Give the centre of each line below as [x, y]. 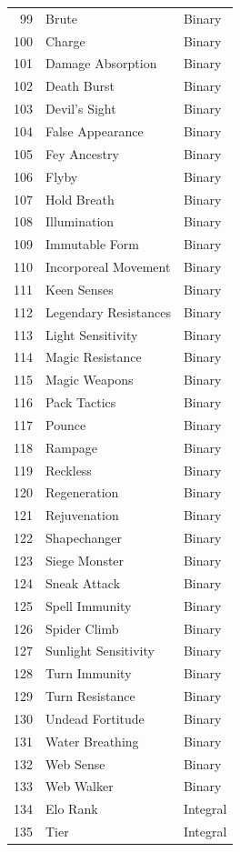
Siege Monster [85, 560]
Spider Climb [82, 628]
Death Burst [80, 86]
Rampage [71, 447]
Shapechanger [84, 538]
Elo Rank [72, 809]
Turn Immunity [89, 673]
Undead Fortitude [95, 718]
